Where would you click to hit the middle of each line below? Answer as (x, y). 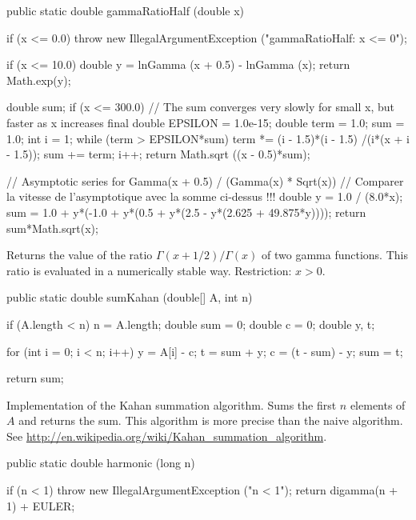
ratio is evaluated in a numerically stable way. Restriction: (149, 270)
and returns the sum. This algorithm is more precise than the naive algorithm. (211, 420)
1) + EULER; (41, 505)
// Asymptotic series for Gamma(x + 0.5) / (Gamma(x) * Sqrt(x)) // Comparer (205, 180)
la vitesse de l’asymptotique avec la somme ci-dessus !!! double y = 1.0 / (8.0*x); (205, 196)
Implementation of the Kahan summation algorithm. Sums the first (172, 404)
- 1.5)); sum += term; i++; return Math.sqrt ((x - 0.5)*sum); (158, 154)
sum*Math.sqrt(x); (52, 228)
